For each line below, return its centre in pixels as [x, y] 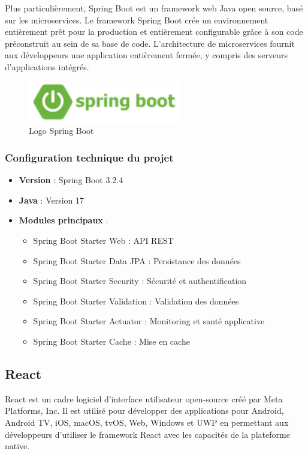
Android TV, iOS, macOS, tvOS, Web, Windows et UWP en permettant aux [147, 422]
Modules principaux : [64, 220]
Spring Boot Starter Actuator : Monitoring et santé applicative [149, 321]
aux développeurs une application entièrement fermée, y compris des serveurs [146, 55]
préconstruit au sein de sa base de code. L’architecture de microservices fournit [150, 43]
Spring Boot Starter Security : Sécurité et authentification [140, 281]
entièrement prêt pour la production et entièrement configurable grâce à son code [154, 32]
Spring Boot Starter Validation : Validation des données [136, 301]
